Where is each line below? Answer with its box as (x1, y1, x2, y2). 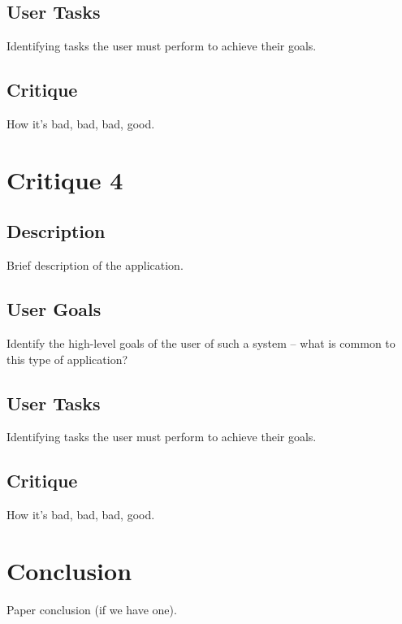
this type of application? (6, 350, 128, 367)
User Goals (6, 297, 102, 322)
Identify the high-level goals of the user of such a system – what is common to (6, 334, 396, 351)
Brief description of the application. (6, 257, 184, 274)
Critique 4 (6, 162, 123, 196)
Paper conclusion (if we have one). (6, 600, 177, 617)
